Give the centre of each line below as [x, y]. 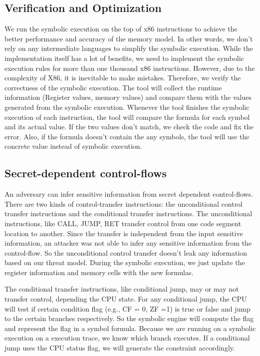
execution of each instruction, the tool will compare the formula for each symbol [127, 117]
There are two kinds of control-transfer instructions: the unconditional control [124, 203]
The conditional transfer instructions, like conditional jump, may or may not [122, 289]
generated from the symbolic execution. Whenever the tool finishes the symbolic [127, 107]
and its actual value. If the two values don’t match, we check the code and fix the [129, 127]
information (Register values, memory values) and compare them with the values [128, 97]
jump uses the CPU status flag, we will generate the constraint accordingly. [120, 348]
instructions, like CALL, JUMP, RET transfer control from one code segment [123, 223]
